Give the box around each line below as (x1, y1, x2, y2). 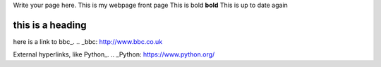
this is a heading (13, 19, 87, 31)
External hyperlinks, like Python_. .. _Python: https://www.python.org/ (13, 50, 215, 59)
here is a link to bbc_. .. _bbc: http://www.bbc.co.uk (13, 37, 163, 45)
